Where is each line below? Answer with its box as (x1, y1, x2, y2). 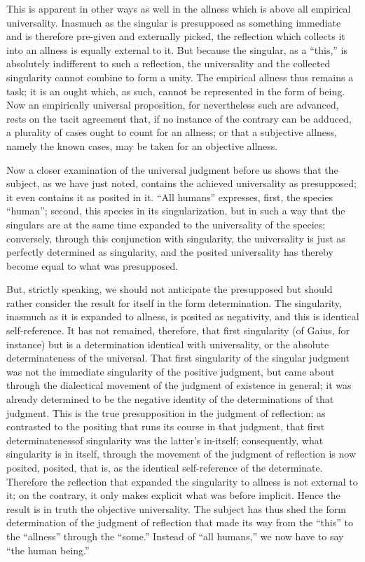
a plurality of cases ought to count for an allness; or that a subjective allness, (6, 125, 337, 139)
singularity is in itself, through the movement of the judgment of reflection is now (6, 446, 356, 461)
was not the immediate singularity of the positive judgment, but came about (6, 364, 335, 378)
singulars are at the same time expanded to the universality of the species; (6, 217, 326, 231)
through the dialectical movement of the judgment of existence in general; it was (6, 378, 352, 392)
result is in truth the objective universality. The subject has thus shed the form (6, 501, 346, 516)
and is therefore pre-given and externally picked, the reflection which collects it (6, 29, 345, 43)
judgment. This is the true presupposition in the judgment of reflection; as (6, 405, 326, 420)
